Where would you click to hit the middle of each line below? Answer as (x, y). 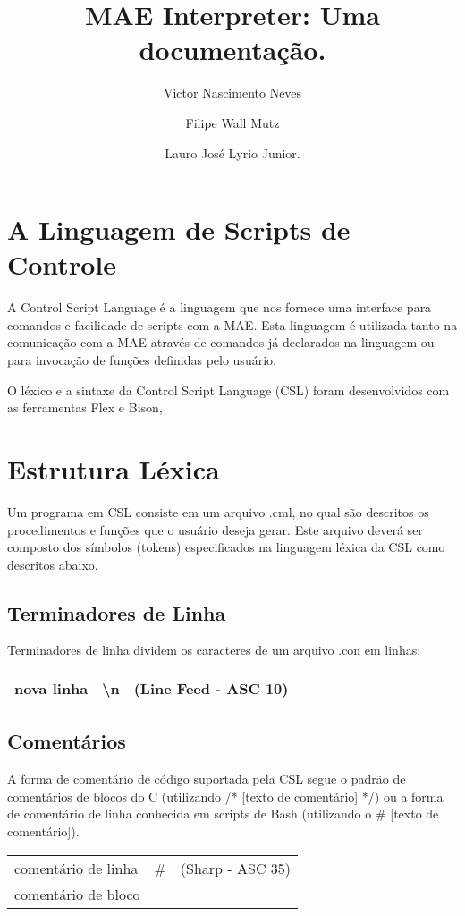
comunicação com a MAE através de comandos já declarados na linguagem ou (221, 342)
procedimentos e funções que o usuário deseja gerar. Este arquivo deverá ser (215, 529)
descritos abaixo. (53, 564)
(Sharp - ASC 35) (235, 868)
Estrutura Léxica (114, 468)
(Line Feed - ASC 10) (211, 689)
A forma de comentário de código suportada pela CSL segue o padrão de (207, 779)
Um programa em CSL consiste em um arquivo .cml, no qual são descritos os (218, 511)
